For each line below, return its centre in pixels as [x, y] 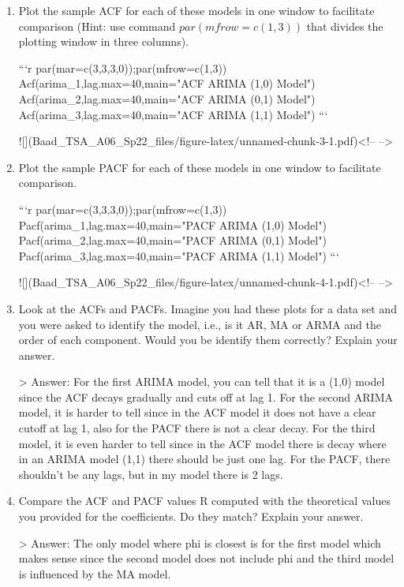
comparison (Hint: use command [97, 26]
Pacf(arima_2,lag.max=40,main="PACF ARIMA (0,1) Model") [172, 240]
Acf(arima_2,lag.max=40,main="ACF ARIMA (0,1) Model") [167, 98]
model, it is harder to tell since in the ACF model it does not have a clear [197, 412]
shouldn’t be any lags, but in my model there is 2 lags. [151, 474]
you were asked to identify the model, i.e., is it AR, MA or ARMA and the [200, 324]
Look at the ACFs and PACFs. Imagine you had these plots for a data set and [208, 308]
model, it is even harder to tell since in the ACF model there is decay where [202, 443]
